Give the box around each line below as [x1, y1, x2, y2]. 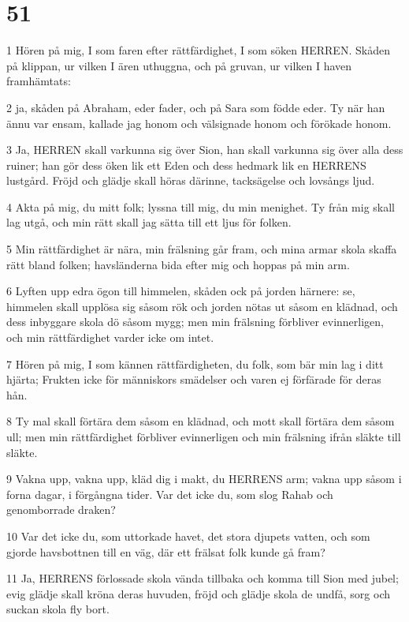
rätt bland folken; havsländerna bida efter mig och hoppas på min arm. [6, 256, 350, 272]
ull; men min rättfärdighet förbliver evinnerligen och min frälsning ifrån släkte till [6, 429, 401, 444]
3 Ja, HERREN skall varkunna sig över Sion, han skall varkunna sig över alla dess [6, 141, 403, 158]
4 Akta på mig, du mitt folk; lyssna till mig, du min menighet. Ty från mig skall [6, 198, 396, 215]
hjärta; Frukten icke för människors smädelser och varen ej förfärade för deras [6, 371, 381, 388]
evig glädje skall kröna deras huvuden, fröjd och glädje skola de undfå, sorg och [6, 585, 391, 601]
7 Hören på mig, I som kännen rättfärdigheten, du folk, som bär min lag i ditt [6, 355, 384, 372]
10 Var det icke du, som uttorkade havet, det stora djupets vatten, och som [6, 527, 370, 544]
